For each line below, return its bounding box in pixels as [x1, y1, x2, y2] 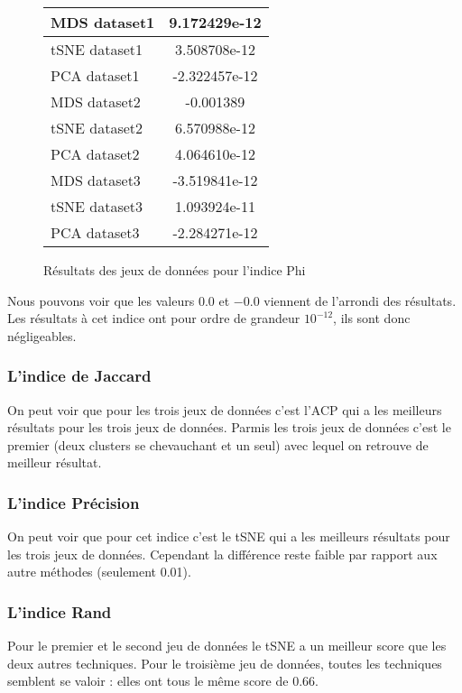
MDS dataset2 [51, 91, 141, 112]
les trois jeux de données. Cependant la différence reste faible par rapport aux [7, 544, 438, 563]
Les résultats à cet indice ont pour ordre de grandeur [7, 309, 300, 328]
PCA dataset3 [51, 222, 140, 243]
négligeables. [7, 326, 77, 345]
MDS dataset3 [51, 170, 141, 190]
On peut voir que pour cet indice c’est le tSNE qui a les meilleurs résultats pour [7, 527, 450, 546]
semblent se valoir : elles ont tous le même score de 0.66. [7, 671, 319, 690]
